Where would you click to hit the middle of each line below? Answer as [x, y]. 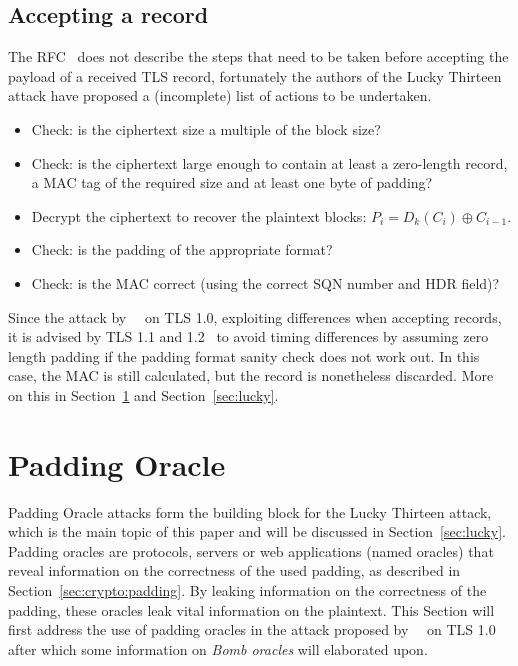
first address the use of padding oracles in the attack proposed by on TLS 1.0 [252, 629]
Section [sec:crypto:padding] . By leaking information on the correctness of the [247, 590]
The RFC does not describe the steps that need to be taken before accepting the [258, 56]
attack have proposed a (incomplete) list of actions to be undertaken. [220, 95]
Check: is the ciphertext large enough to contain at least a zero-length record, [269, 162]
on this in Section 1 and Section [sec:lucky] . [143, 394]
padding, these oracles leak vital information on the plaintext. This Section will [251, 609]
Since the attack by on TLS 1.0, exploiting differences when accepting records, [255, 316]
